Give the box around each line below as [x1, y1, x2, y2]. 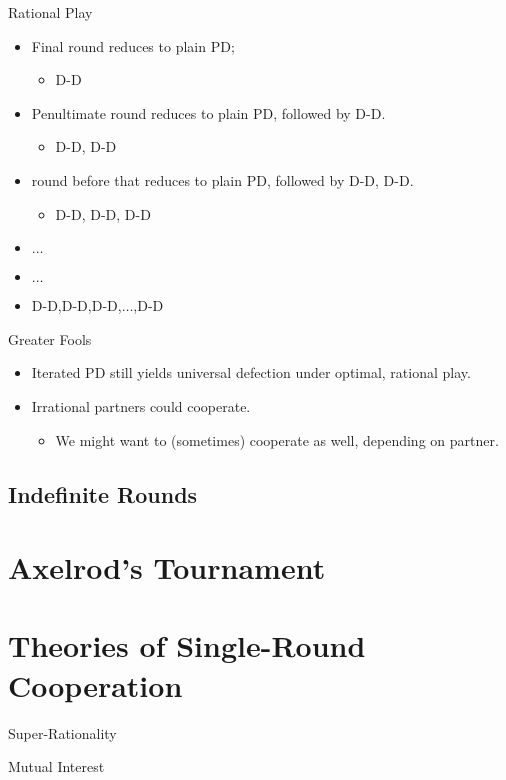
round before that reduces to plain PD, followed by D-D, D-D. [31, 169, 414, 190]
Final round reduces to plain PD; [31, 35, 235, 56]
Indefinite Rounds [8, 478, 198, 509]
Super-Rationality [8, 722, 117, 743]
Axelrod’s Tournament [8, 547, 326, 588]
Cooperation [8, 664, 183, 705]
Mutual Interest [8, 756, 105, 777]
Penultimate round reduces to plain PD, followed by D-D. [31, 102, 386, 123]
